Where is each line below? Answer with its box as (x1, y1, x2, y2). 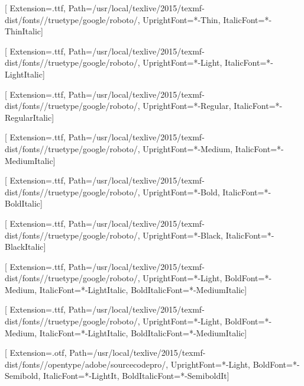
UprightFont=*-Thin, (143, 13, 221, 25)
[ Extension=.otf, (5, 346, 67, 359)
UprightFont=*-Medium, (143, 142, 233, 155)
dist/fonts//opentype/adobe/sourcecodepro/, (5, 358, 169, 370)
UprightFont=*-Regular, (143, 99, 231, 112)
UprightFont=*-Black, (143, 229, 223, 241)
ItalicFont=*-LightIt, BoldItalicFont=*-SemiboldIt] (43, 369, 229, 382)
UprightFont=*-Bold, (143, 185, 220, 198)
